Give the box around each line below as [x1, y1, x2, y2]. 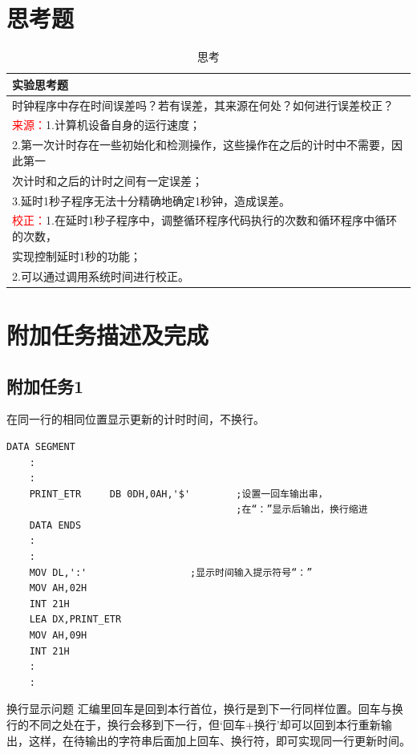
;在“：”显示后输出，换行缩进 [236, 504, 368, 516]
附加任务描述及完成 [6, 318, 209, 351]
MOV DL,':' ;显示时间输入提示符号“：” [29, 566, 313, 578]
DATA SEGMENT [6, 440, 75, 452]
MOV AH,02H [29, 582, 87, 594]
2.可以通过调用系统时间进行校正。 [12, 267, 189, 284]
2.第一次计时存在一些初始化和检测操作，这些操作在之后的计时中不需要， [12, 136, 391, 153]
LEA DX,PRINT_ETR [29, 614, 122, 626]
